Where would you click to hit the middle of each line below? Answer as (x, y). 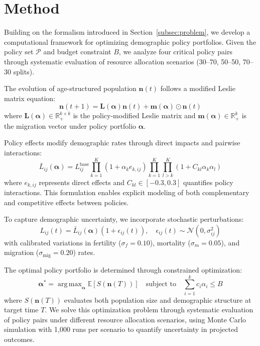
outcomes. (19, 339)
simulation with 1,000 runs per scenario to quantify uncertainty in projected (121, 329)
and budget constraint (77, 52)
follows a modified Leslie (198, 88)
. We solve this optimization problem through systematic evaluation (149, 310)
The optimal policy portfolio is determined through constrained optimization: (123, 269)
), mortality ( (170, 242)
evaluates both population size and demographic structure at (158, 299)
